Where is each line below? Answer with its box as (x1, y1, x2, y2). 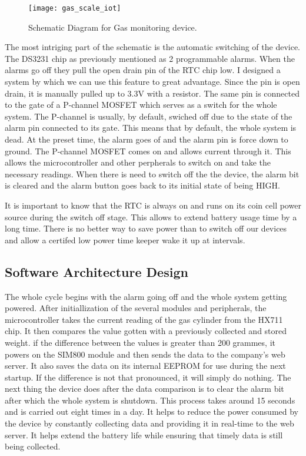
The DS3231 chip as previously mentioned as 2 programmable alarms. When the (5, 52, 295, 64)
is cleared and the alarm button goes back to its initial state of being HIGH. (5, 179, 280, 191)
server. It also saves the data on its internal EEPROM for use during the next (5, 359, 286, 372)
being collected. (5, 440, 61, 452)
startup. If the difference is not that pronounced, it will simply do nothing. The (5, 371, 291, 383)
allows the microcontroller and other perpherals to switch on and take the (5, 156, 271, 168)
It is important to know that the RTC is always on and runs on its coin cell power (5, 199, 301, 211)
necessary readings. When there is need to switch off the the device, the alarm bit (5, 167, 300, 180)
